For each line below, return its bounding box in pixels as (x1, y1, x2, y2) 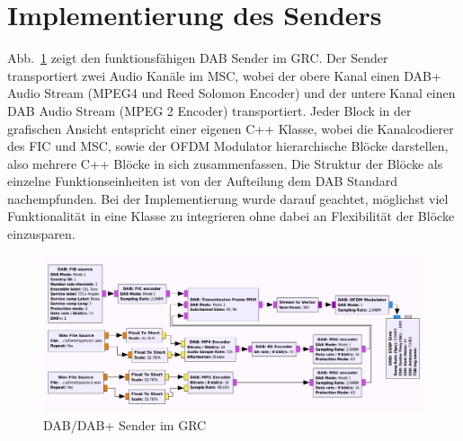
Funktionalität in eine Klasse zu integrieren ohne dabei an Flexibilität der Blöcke (7, 207, 455, 225)
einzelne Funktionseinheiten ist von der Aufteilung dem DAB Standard (7, 172, 398, 190)
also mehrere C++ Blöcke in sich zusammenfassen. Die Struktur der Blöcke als (7, 154, 443, 172)
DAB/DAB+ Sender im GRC (43, 415, 207, 434)
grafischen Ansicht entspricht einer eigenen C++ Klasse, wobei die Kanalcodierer (7, 119, 454, 137)
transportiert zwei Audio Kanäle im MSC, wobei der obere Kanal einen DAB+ (7, 66, 441, 84)
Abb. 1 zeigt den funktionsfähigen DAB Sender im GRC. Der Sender (7, 49, 388, 67)
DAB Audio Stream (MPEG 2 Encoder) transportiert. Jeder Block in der (7, 101, 412, 119)
